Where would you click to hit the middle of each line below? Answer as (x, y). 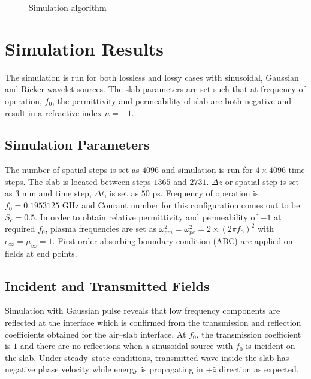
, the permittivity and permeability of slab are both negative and (172, 100)
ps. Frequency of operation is (206, 193)
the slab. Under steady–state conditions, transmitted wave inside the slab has (147, 357)
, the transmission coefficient (249, 334)
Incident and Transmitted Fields (107, 285)
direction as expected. (259, 369)
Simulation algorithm (68, 7)
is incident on (271, 346)
